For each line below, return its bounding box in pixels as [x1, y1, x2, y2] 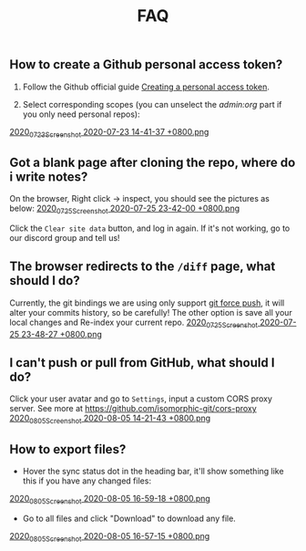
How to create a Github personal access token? [9, 57, 283, 73]
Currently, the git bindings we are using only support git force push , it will [9, 297, 285, 308]
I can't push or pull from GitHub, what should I [9, 355, 275, 370]
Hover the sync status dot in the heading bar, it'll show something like [22, 466, 284, 477]
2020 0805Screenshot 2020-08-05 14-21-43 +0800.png [9, 412, 211, 426]
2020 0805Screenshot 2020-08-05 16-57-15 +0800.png [9, 530, 210, 544]
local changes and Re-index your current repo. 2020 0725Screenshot [9, 317, 258, 329]
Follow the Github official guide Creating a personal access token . [22, 81, 270, 92]
